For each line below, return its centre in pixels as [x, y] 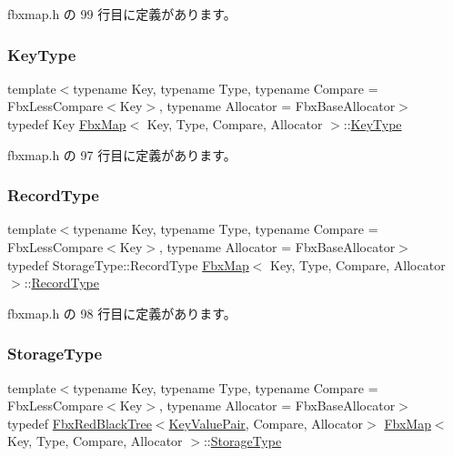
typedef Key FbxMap [67, 124]
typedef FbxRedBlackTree [80, 423]
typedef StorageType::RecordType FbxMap [128, 264]
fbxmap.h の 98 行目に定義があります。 [122, 313]
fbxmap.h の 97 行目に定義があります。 [122, 154]
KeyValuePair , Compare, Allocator [266, 423]
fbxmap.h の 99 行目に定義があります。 [122, 14]
